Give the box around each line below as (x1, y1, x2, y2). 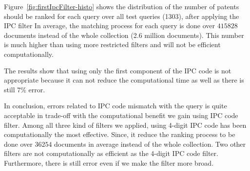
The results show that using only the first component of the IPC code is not (4, 65, 231, 75)
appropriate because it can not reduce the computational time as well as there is (4, 75, 244, 85)
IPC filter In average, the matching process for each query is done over (4, 20, 215, 31)
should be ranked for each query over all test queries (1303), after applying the (4, 11, 239, 21)
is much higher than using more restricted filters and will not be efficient (4, 39, 221, 50)
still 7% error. (4, 84, 45, 94)
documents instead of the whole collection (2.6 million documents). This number (4, 30, 244, 40)
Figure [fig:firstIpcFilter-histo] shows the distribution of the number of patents (4, 1, 239, 11)
